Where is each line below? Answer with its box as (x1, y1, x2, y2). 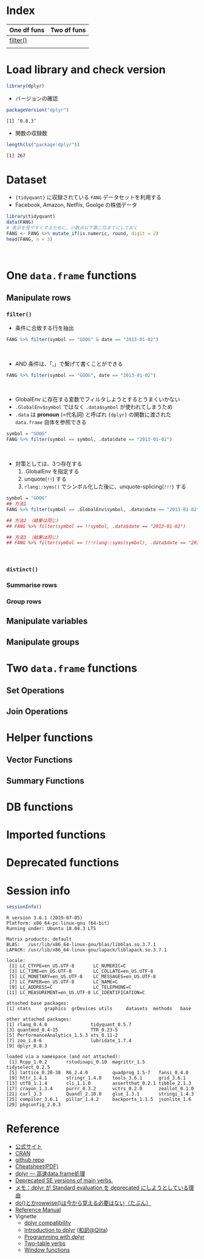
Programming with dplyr (24, 1233, 85, 1241)
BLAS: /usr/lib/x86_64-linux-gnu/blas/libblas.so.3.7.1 (6, 942, 156, 948)
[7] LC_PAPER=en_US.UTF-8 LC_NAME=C (8, 979, 118, 985)
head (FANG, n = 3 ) (6, 236, 53, 242)
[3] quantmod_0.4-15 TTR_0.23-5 (6, 1027, 118, 1033)
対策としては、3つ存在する (15, 460, 83, 467)
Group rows (6, 597, 42, 606)
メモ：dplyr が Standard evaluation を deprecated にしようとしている (15, 1184, 189, 1191)
